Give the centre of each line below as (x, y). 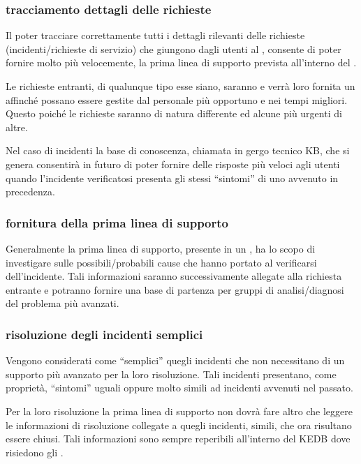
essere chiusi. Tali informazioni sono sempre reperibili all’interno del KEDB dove (178, 439)
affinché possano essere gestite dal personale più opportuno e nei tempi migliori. (177, 99)
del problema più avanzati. (62, 303)
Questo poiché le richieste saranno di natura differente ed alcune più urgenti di (174, 113)
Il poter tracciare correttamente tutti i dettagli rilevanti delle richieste (155, 35)
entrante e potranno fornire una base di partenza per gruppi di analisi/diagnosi (175, 289)
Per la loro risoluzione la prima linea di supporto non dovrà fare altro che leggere (179, 411)
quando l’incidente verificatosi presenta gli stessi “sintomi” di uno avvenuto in (172, 178)
